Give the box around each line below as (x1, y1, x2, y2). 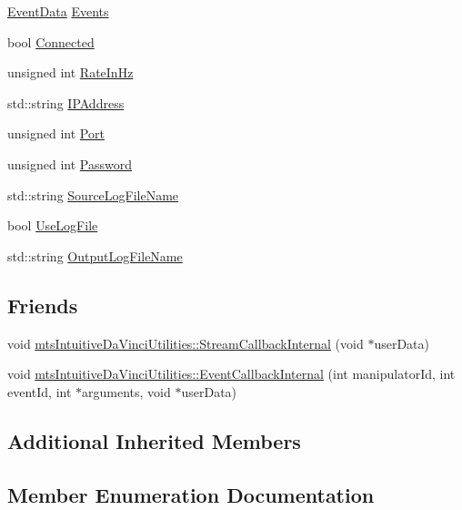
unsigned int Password (7, 154, 132, 173)
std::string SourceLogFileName (7, 185, 179, 204)
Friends (7, 291, 78, 319)
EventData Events (7, 2, 109, 20)
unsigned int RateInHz (7, 63, 134, 82)
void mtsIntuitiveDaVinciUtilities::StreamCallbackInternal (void (7, 333, 364, 352)
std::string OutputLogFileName (7, 246, 183, 265)
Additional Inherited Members (7, 426, 301, 454)
